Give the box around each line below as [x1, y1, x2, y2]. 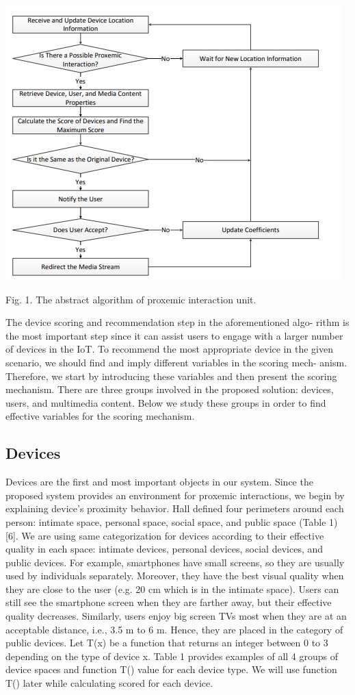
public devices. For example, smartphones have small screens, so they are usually [5, 555, 345, 569]
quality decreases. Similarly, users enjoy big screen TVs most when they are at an [5, 609, 347, 623]
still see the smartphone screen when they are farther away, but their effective [5, 595, 332, 609]
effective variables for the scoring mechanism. [5, 409, 195, 423]
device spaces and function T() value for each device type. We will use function [5, 662, 337, 677]
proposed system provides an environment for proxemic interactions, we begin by [5, 488, 345, 502]
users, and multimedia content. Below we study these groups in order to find [5, 395, 326, 409]
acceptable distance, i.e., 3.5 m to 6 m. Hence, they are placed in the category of [5, 622, 343, 636]
